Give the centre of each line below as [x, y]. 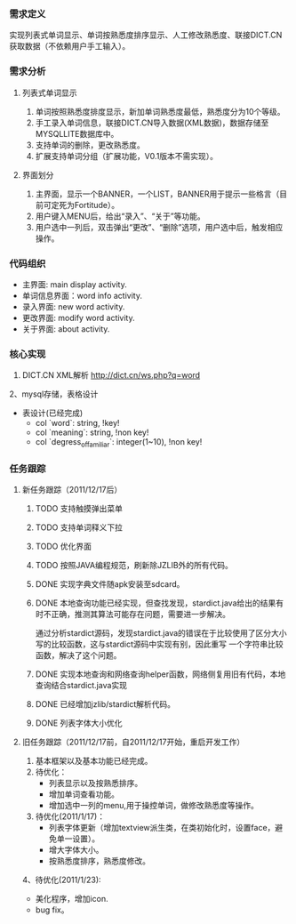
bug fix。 [52, 910]
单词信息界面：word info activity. [82, 295]
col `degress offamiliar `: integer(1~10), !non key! [119, 443]
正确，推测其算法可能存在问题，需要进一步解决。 [141, 615]
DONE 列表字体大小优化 [79, 723]
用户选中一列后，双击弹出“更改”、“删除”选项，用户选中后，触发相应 [159, 227]
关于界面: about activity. [66, 329]
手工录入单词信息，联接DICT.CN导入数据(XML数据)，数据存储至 [152, 123]
